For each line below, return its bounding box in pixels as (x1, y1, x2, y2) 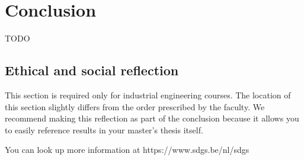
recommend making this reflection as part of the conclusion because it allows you (5, 112, 299, 124)
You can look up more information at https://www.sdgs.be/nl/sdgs (5, 143, 249, 156)
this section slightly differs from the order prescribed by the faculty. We (5, 100, 265, 113)
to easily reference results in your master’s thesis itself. (5, 123, 203, 136)
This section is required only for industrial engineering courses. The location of (5, 88, 291, 101)
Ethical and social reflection (5, 61, 179, 79)
